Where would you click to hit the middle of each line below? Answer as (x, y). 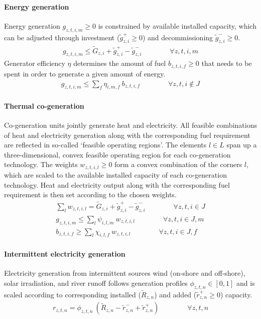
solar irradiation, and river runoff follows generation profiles (96, 283)
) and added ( (175, 294)
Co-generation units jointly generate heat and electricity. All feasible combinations (130, 125)
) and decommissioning (178, 37)
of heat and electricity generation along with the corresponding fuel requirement (127, 135)
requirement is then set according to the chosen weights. (90, 194)
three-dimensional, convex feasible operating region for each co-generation (117, 154)
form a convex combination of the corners (178, 164)
